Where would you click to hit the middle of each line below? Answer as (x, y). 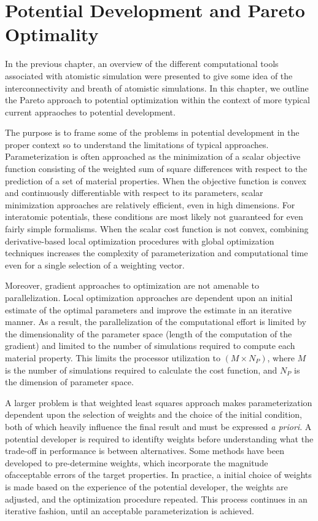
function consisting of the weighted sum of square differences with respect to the (156, 169)
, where (281, 357)
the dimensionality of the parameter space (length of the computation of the (149, 333)
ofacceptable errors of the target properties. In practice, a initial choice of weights (158, 475)
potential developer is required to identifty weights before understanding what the (159, 438)
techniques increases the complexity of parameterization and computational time (157, 253)
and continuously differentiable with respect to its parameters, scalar (134, 193)
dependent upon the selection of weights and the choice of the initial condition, (153, 414)
